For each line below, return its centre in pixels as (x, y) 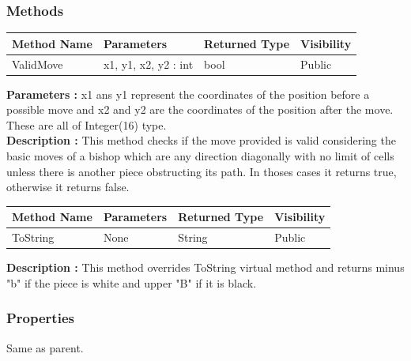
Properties (40, 318)
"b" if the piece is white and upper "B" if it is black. (132, 282)
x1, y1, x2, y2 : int (148, 64)
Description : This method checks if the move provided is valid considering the (201, 140)
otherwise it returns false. (68, 187)
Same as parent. (45, 347)
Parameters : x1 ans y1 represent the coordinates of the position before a (188, 94)
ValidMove (38, 64)
